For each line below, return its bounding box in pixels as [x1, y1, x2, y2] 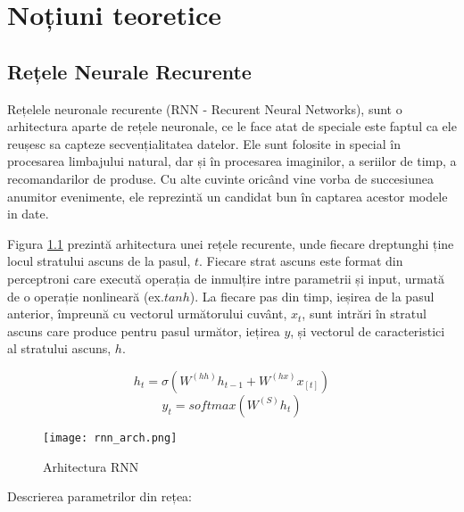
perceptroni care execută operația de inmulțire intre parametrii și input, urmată [7, 268, 445, 287]
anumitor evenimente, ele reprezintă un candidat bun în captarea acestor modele [7, 186, 448, 205]
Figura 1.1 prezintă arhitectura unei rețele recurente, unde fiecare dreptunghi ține [7, 234, 454, 252]
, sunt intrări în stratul [302, 304, 427, 323]
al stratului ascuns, [7, 339, 112, 358]
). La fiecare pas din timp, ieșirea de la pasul [189, 286, 435, 305]
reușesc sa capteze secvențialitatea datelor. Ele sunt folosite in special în [7, 134, 401, 153]
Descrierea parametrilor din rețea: [7, 487, 193, 506]
